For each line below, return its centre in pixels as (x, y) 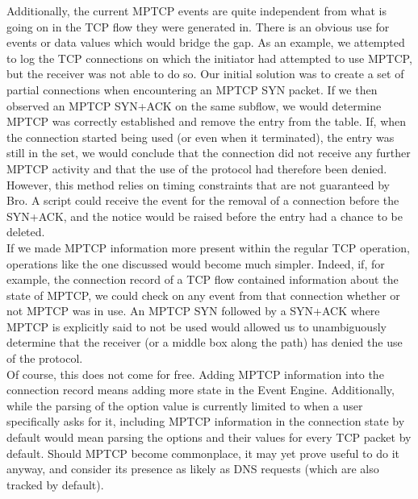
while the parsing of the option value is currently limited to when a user (185, 405)
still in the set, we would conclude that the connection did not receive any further (209, 153)
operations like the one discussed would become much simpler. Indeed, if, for (196, 263)
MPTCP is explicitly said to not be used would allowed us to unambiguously (196, 326)
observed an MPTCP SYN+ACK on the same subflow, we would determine (194, 105)
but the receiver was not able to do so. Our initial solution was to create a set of (205, 74)
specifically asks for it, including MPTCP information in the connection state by (206, 421)
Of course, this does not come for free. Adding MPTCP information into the (195, 374)
